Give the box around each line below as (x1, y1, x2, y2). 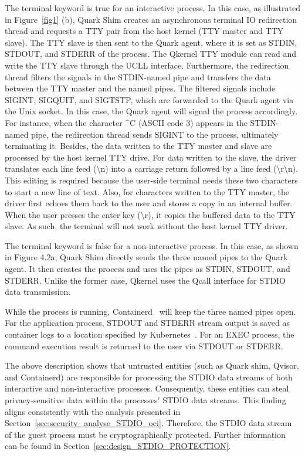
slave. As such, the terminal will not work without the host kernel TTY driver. (5, 220, 288, 232)
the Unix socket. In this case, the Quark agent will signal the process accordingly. (5, 105, 298, 117)
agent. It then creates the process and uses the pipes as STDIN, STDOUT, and (5, 263, 290, 275)
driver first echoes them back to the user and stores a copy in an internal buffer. (5, 197, 293, 209)
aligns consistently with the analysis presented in (5, 405, 181, 417)
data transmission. (5, 285, 71, 298)
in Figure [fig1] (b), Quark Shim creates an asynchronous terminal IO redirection (5, 13, 297, 25)
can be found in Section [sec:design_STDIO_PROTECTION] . (5, 440, 231, 452)
